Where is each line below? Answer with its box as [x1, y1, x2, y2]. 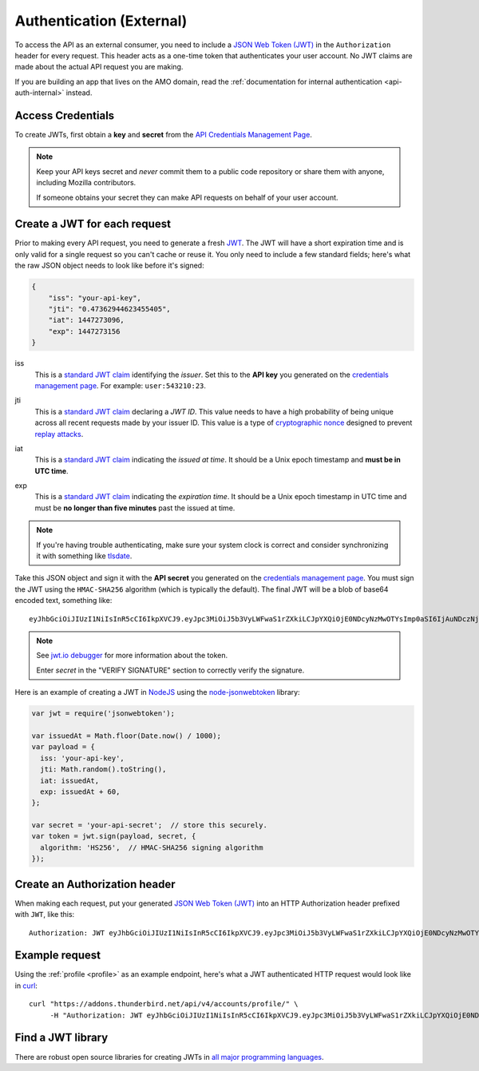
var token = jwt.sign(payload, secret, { [31, 831, 196, 841]
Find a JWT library [14, 1031, 109, 1045]
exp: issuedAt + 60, [40, 787, 121, 796]
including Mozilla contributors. [36, 178, 137, 188]
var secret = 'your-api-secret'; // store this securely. [31, 821, 267, 830]
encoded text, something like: [14, 596, 113, 605]
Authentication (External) [14, 12, 188, 30]
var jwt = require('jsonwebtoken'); [31, 709, 176, 718]
